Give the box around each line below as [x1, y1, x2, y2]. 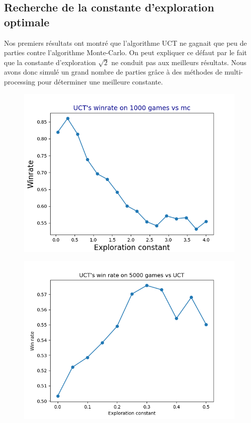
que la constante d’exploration [4, 57, 96, 67]
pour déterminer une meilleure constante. [37, 76, 163, 86]
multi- [224, 67, 243, 77]
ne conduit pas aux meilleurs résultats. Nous [111, 57, 247, 67]
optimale [4, 14, 50, 29]
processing [4, 76, 35, 86]
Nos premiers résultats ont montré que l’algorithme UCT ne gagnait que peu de [4, 37, 247, 48]
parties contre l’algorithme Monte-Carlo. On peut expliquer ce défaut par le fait [4, 47, 247, 58]
